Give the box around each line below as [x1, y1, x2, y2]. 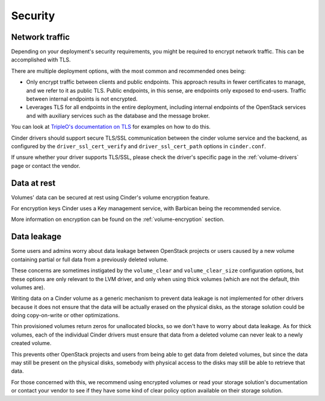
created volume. [11, 340, 52, 347]
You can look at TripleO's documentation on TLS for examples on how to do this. [11, 123, 211, 131]
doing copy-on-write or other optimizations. [11, 312, 120, 319]
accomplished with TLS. [11, 56, 71, 63]
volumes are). [11, 284, 45, 291]
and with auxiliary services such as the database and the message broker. [26, 112, 210, 119]
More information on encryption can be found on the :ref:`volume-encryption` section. [11, 216, 225, 223]
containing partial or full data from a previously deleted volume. [11, 256, 169, 263]
